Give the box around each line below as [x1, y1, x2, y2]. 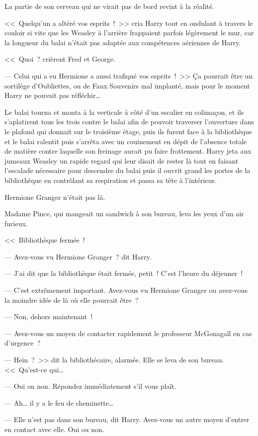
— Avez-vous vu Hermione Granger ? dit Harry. [4, 251, 152, 262]
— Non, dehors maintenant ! [4, 311, 93, 322]
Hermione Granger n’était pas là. [4, 191, 105, 202]
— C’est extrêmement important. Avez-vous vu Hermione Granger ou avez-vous [4, 285, 248, 295]
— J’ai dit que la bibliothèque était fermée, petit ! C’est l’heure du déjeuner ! [4, 268, 243, 278]
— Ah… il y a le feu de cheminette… [4, 397, 114, 408]
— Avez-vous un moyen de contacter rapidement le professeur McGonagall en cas [4, 328, 252, 338]
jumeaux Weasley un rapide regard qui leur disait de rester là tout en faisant [4, 155, 239, 166]
